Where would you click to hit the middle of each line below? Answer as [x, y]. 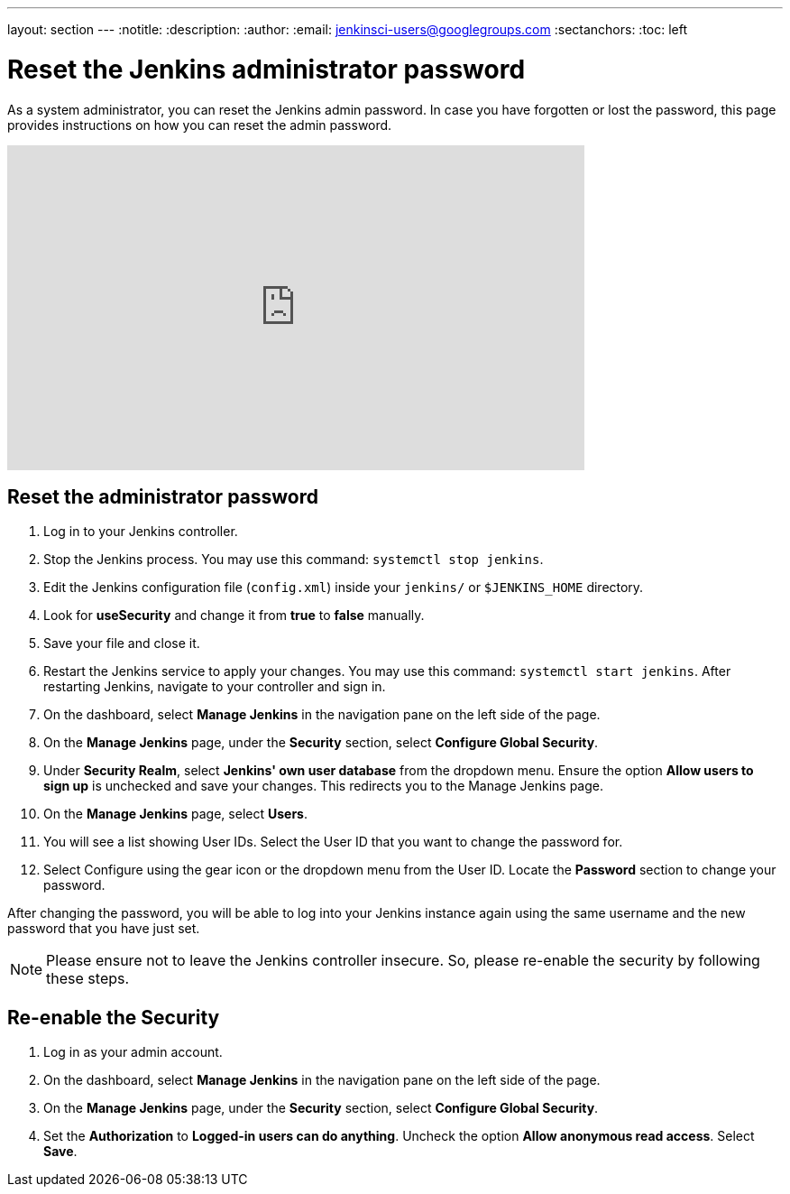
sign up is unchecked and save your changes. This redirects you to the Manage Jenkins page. [323, 786]
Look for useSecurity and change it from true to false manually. [234, 616]
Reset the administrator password [163, 496]
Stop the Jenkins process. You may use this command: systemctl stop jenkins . [294, 560]
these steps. [88, 979]
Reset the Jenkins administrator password [266, 69]
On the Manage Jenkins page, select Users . [175, 814]
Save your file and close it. [122, 643]
